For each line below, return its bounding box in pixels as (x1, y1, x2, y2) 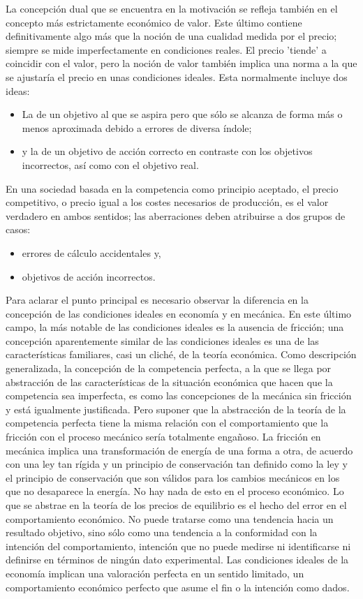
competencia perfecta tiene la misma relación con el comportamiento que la (6, 415, 329, 430)
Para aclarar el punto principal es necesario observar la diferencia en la (6, 293, 309, 307)
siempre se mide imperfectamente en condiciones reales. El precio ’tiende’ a (6, 42, 327, 57)
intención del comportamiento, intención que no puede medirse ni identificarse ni (6, 538, 351, 553)
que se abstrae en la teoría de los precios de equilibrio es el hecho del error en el (6, 498, 347, 512)
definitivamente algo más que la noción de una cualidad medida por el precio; (6, 29, 337, 43)
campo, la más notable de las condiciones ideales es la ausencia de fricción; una (6, 320, 344, 334)
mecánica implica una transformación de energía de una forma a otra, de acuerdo (6, 443, 353, 457)
